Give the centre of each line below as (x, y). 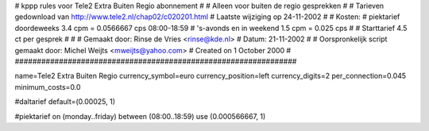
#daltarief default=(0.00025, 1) (65, 102)
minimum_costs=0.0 (48, 87)
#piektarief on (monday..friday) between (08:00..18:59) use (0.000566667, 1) (140, 116)
